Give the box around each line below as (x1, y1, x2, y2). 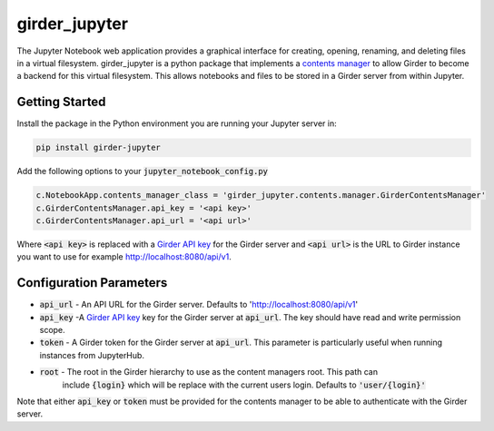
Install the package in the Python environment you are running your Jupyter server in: (16, 118, 337, 129)
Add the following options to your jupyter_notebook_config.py (16, 166, 268, 177)
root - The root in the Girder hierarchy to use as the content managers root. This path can (39, 367, 379, 377)
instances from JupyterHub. (39, 349, 145, 360)
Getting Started (16, 94, 106, 110)
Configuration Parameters (16, 275, 168, 290)
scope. (39, 325, 65, 336)
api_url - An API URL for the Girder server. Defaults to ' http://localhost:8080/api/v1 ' (39, 299, 359, 310)
